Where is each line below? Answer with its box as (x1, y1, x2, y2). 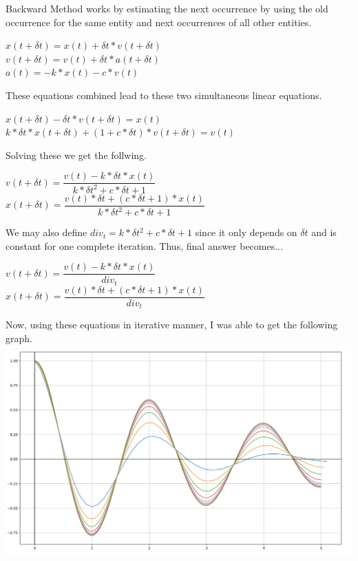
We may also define (6, 225, 87, 240)
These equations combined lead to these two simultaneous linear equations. (6, 87, 322, 102)
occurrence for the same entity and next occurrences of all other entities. (6, 14, 312, 29)
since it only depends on (195, 225, 297, 240)
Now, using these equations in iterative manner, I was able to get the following (6, 317, 338, 332)
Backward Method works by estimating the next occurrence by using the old (6, 1, 328, 15)
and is (311, 225, 337, 240)
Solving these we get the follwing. (6, 147, 147, 162)
